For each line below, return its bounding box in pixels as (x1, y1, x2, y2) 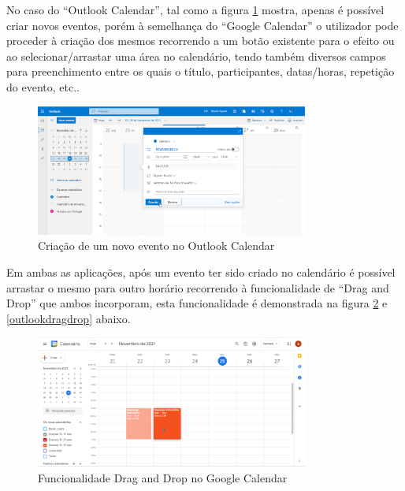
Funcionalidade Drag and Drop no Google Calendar (38, 469, 288, 485)
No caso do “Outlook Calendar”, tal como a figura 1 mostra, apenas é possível (6, 2, 385, 17)
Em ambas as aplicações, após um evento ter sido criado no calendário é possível (6, 264, 396, 281)
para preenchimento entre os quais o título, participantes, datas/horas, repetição (6, 63, 395, 80)
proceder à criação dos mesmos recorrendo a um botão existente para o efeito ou (6, 32, 395, 49)
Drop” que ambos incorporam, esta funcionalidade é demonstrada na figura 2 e (6, 295, 388, 311)
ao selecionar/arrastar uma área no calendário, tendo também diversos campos (6, 47, 386, 64)
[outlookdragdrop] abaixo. (6, 310, 131, 326)
